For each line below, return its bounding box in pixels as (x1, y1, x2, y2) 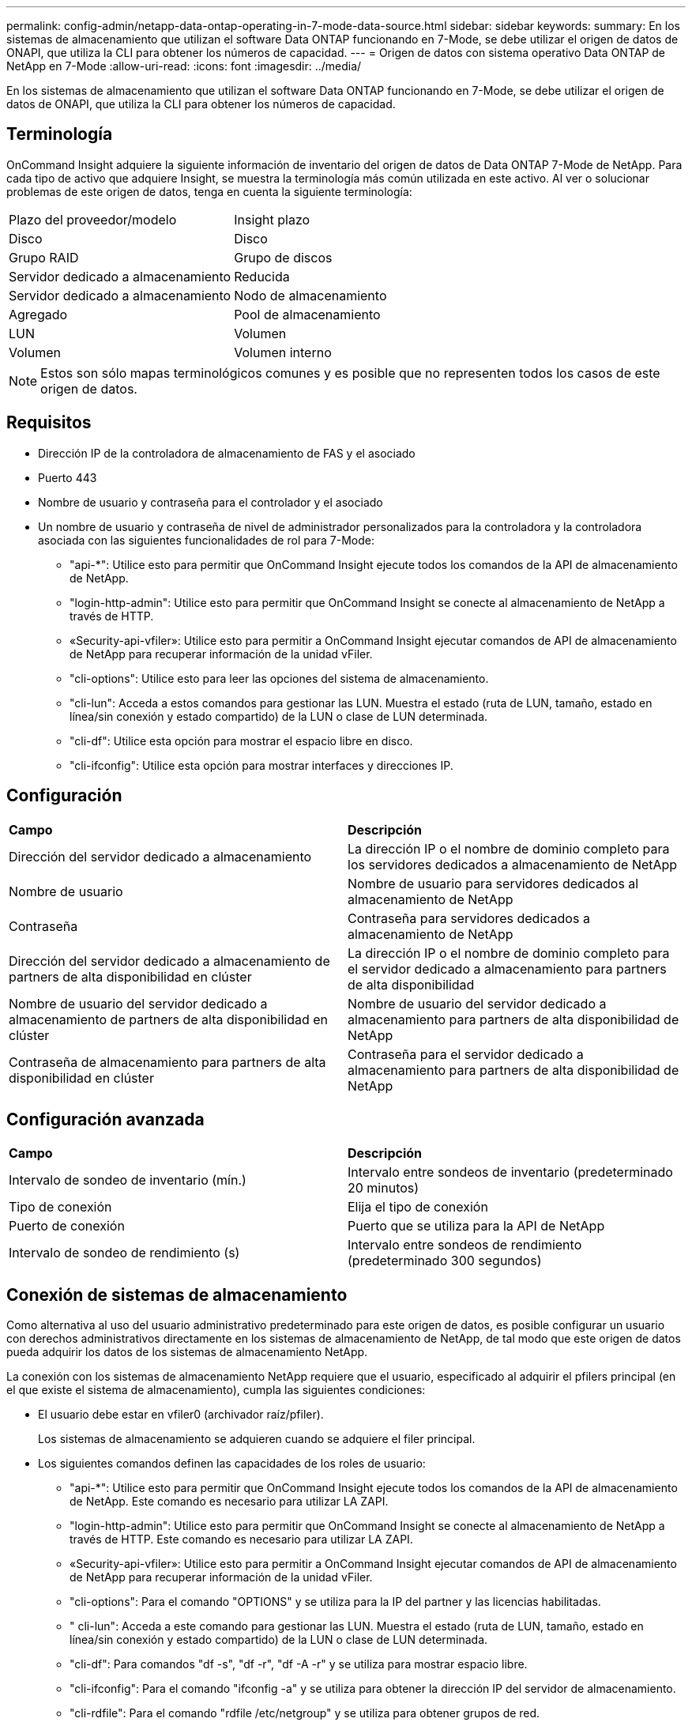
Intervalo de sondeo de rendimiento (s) (9, 1245, 240, 1261)
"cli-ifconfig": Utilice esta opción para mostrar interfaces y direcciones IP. (70, 758, 453, 772)
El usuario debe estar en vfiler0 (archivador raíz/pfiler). (38, 1408, 324, 1422)
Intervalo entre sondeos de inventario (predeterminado (348, 1164, 673, 1181)
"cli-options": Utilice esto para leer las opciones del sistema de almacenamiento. (70, 671, 489, 685)
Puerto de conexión (9, 1218, 125, 1234)
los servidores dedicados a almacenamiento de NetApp (348, 856, 678, 872)
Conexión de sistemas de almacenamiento (6, 1284, 348, 1305)
